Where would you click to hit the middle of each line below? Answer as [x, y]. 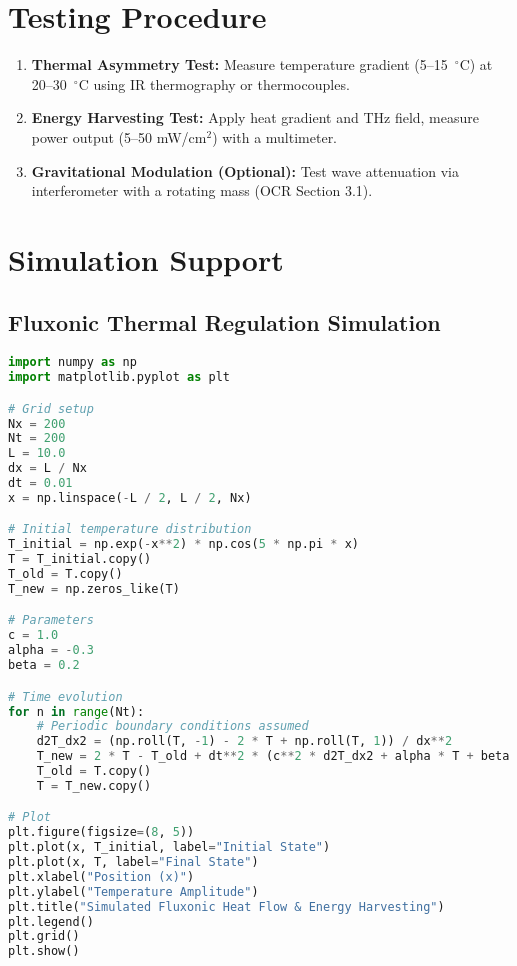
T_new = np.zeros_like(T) [94, 588]
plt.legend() [51, 921]
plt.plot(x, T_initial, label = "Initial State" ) [169, 847]
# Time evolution [65, 696]
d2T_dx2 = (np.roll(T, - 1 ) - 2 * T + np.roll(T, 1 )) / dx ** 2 [244, 741]
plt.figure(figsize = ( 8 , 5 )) [101, 832]
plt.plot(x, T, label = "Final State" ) [133, 862]
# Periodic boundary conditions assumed [172, 726]
